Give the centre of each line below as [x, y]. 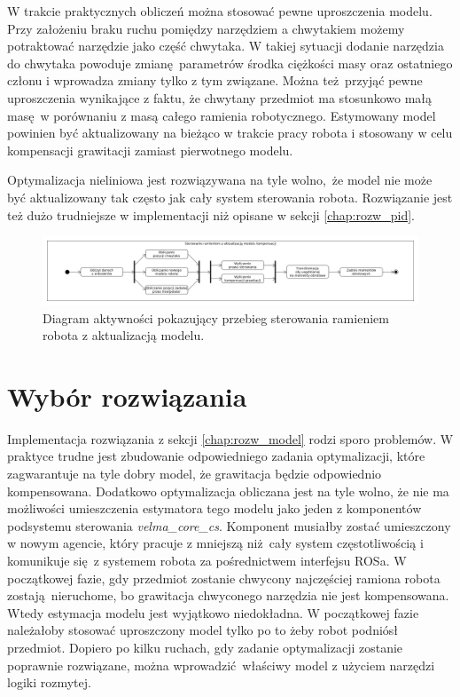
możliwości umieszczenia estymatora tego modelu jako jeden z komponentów [214, 508]
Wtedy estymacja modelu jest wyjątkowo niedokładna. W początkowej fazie [213, 612]
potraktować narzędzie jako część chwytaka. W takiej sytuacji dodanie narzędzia [226, 46]
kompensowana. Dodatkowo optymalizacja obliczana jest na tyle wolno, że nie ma [228, 491]
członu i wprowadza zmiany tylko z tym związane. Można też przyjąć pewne [215, 80]
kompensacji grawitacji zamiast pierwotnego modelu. [150, 150]
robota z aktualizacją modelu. [124, 335]
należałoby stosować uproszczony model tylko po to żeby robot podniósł [203, 630]
